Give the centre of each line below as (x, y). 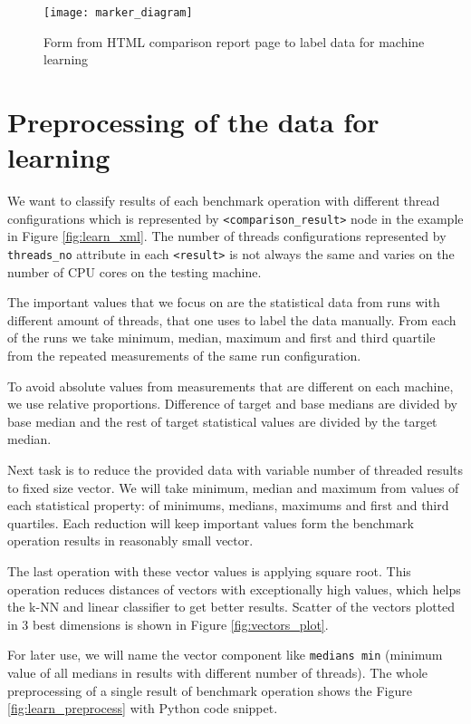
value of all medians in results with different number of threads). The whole (218, 672)
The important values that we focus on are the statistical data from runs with (224, 302)
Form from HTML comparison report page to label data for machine (234, 41)
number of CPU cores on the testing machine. (135, 271)
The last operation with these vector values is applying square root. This (209, 570)
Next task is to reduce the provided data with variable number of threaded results (235, 469)
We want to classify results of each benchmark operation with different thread (224, 201)
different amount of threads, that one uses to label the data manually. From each (232, 319)
